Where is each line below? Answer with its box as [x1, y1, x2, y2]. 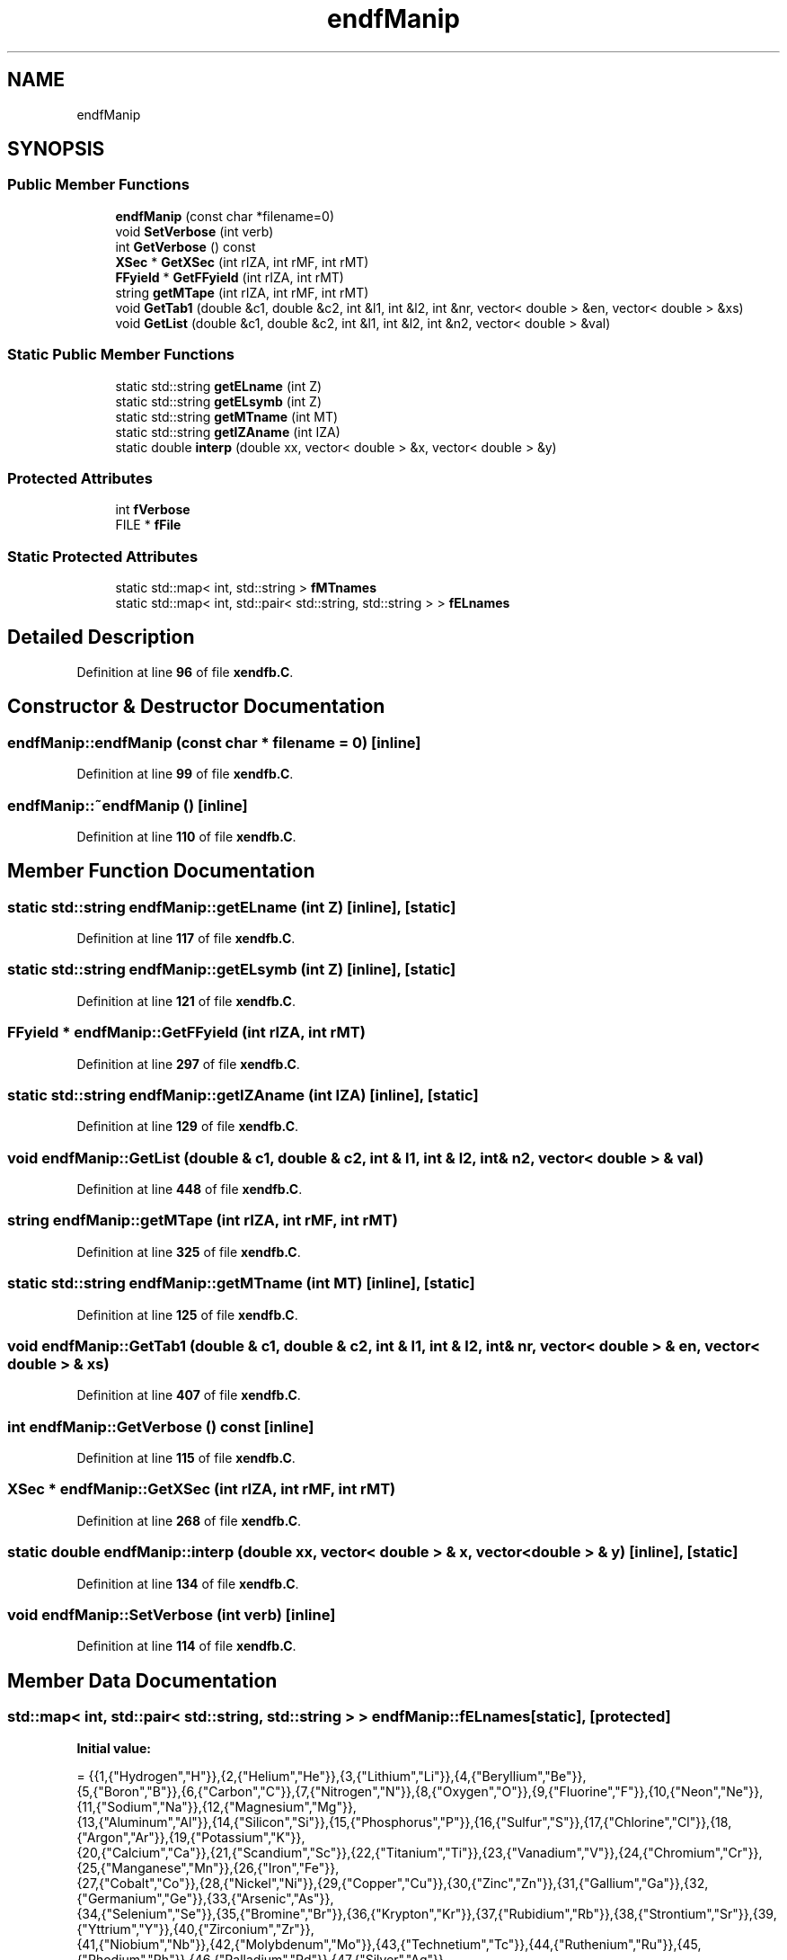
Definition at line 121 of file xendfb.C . [76, 993, 296, 1009]
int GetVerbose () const [115, 238, 256, 254]
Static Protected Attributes [7, 547, 199, 566]
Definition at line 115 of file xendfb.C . [76, 1450, 296, 1466]
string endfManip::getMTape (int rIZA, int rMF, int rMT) [7, 1211, 398, 1230]
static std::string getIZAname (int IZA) [115, 423, 340, 440]
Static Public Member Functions [7, 345, 235, 364]
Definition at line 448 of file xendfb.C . [76, 1181, 303, 1198]
